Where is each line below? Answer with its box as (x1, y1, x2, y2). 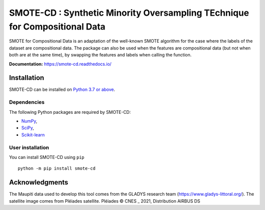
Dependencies (9, 99, 45, 105)
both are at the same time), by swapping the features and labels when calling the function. (9, 52, 192, 58)
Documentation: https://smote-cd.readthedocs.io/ (9, 61, 112, 67)
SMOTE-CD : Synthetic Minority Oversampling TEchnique (9, 7, 249, 18)
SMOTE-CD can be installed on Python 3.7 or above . (9, 86, 115, 93)
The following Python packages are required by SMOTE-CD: (9, 109, 131, 115)
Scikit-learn (21, 131, 45, 137)
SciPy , (21, 125, 34, 131)
